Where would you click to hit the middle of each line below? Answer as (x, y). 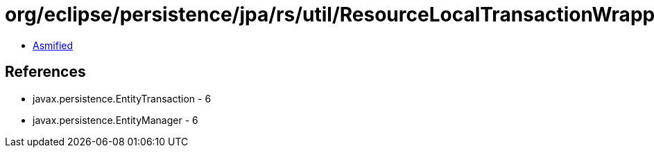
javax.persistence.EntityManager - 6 (115, 120)
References (45, 72)
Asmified (53, 45)
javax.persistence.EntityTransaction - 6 (122, 98)
